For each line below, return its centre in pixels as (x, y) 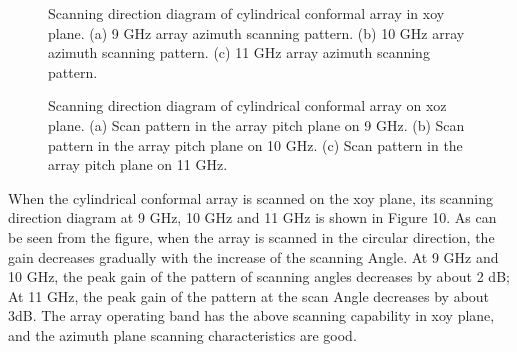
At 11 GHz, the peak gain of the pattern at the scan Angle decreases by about (249, 295)
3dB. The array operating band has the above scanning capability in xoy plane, (251, 315)
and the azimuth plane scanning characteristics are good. (182, 334)
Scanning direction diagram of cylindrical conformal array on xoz (247, 105)
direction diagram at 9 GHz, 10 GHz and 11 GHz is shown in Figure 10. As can (252, 217)
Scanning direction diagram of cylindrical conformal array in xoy (246, 13)
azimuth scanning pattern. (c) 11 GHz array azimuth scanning (239, 52)
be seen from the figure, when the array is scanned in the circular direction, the (251, 236)
